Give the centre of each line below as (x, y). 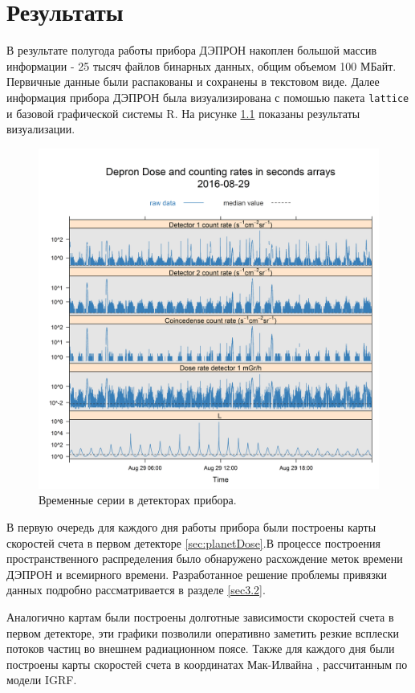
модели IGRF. (42, 680)
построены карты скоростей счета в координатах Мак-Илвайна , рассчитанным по (207, 664)
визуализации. (41, 129)
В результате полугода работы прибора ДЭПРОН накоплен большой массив (192, 50)
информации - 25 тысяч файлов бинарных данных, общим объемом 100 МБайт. (201, 65)
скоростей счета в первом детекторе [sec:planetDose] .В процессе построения (193, 542)
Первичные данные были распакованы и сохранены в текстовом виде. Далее (193, 82)
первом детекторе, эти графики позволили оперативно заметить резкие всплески (203, 632)
